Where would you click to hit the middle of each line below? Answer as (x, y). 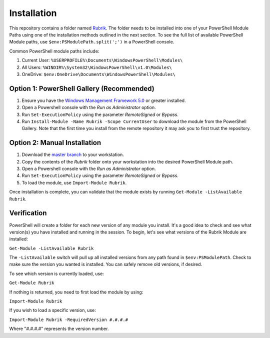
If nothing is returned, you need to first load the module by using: (76, 292)
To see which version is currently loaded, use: (57, 273)
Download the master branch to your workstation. (73, 154)
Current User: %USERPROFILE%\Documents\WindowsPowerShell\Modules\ (102, 60)
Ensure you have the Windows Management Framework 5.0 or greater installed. (104, 100)
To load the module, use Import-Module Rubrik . (74, 182)
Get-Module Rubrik (32, 283)
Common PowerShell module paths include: (54, 51)
